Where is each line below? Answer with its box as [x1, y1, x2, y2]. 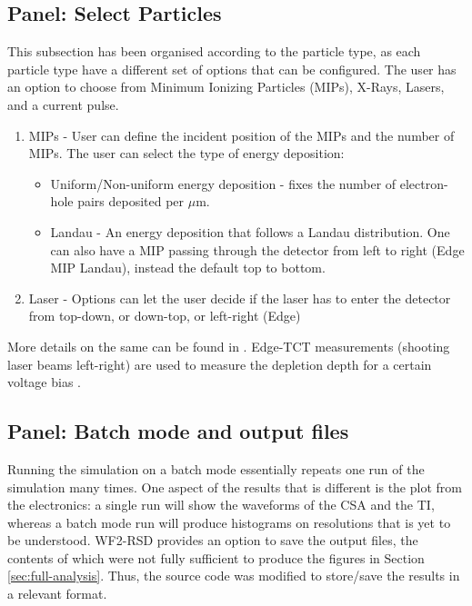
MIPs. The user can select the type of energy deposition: [28, 144, 345, 163]
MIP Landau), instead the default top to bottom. [50, 258, 326, 277]
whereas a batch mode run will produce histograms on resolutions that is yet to [7, 512, 451, 531]
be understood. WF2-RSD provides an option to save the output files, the [7, 531, 418, 550]
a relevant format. [7, 584, 107, 603]
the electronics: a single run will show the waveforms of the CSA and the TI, [7, 495, 435, 514]
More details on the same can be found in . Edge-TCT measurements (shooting [7, 336, 450, 355]
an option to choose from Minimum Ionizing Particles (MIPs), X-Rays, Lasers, [7, 77, 445, 96]
